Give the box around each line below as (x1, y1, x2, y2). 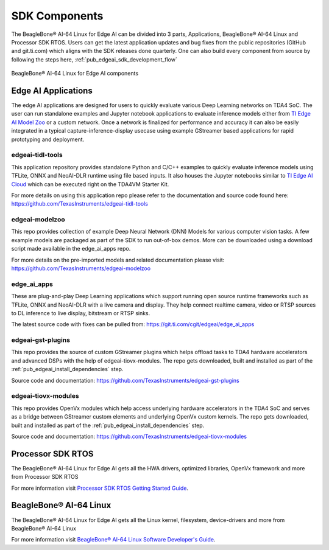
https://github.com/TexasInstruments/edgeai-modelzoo (11, 265, 151, 272)
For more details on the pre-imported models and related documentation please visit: (11, 256, 225, 263)
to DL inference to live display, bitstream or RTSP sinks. (11, 309, 150, 316)
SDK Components (11, 9, 104, 23)
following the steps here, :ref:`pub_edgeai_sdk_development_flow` (11, 55, 178, 63)
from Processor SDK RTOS (11, 473, 79, 481)
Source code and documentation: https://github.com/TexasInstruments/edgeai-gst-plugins (11, 377, 240, 384)
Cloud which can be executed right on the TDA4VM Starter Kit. (11, 180, 169, 188)
